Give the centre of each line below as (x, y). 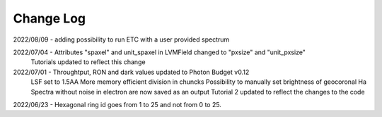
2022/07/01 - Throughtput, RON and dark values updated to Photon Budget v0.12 (131, 72)
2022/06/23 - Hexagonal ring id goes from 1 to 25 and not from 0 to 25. (117, 104)
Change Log (50, 18)
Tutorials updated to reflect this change (88, 62)
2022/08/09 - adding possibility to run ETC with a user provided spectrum (121, 39)
